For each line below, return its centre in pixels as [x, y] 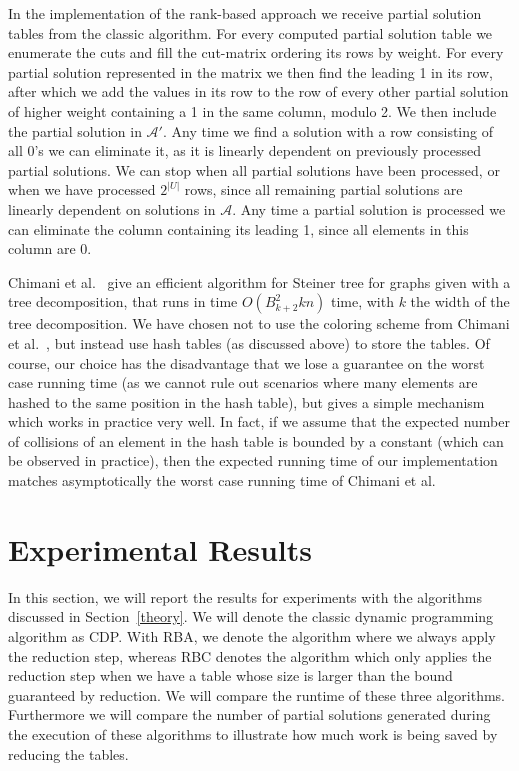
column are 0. [50, 248]
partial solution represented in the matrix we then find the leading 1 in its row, [251, 71]
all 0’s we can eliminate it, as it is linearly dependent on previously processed [245, 150]
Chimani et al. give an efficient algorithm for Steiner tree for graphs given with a [259, 281]
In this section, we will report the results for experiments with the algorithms [245, 596]
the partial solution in [75, 130]
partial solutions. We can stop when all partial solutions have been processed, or [254, 169]
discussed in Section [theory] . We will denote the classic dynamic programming [251, 616]
